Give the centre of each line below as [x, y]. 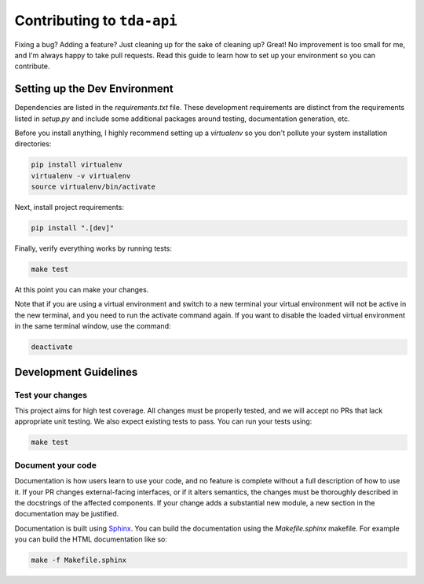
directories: [33, 144]
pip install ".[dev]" [73, 228]
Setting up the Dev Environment [94, 89]
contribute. [32, 66]
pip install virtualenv [77, 165]
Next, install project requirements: [69, 208]
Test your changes [51, 395]
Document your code [56, 465]
